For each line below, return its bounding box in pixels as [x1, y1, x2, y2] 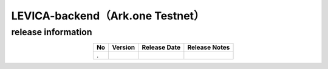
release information [11, 27, 92, 38]
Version [112, 43, 135, 51]
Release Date [142, 43, 181, 51]
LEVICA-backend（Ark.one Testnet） [11, 9, 205, 22]
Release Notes [187, 43, 230, 51]
